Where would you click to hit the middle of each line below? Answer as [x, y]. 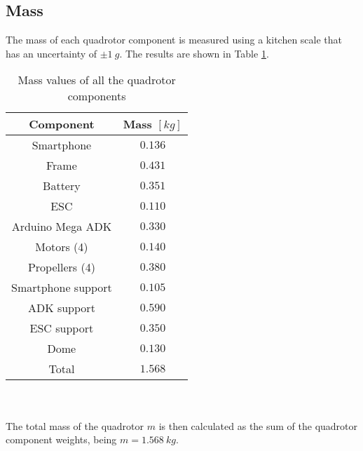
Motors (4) [62, 247]
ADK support [61, 308]
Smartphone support [62, 288]
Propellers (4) [61, 267]
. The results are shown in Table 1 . [194, 53]
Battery [62, 186]
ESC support [62, 328]
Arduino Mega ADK [62, 227]
